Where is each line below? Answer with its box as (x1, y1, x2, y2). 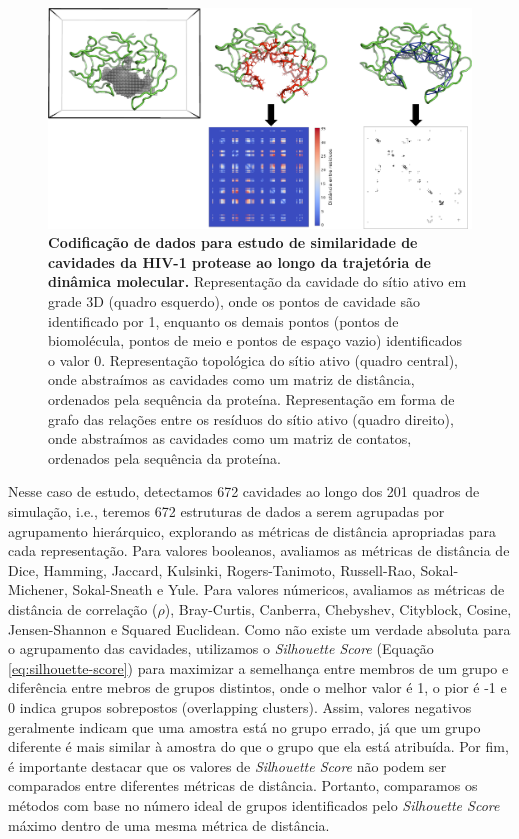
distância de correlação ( (8, 598, 158, 619)
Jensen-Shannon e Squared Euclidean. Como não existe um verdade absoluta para (8, 618, 511, 639)
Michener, (8, 579, 68, 600)
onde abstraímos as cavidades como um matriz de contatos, (48, 428, 412, 449)
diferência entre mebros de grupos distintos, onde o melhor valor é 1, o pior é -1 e (8, 677, 507, 698)
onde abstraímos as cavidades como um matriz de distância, (48, 369, 415, 390)
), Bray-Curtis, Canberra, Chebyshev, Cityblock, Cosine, (164, 598, 512, 619)
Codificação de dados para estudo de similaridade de (48, 232, 418, 253)
